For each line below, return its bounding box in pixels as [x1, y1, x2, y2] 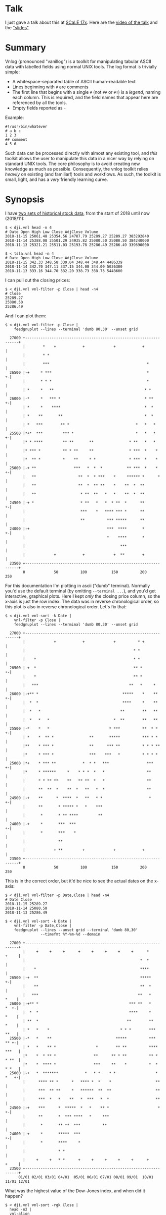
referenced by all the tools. [12, 100, 67, 106]
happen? [5, 1193, 23, 1199]
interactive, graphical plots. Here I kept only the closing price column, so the [5, 593, 161, 599]
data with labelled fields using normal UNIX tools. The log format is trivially [5, 63, 157, 69]
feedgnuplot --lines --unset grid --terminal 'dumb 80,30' [14, 927, 138, 932]
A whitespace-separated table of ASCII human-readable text [12, 78, 136, 84]
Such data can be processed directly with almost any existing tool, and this [5, 150, 158, 156]
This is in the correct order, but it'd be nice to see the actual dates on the [5, 878, 153, 884]
